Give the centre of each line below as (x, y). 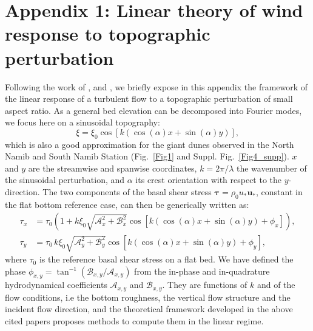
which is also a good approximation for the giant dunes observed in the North (150, 144)
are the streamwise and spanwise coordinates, (113, 168)
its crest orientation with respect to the (209, 180)
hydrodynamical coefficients (56, 285)
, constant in (279, 192)
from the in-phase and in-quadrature (202, 271)
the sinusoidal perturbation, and (65, 180)
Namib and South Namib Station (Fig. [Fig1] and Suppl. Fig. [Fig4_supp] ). (147, 156)
